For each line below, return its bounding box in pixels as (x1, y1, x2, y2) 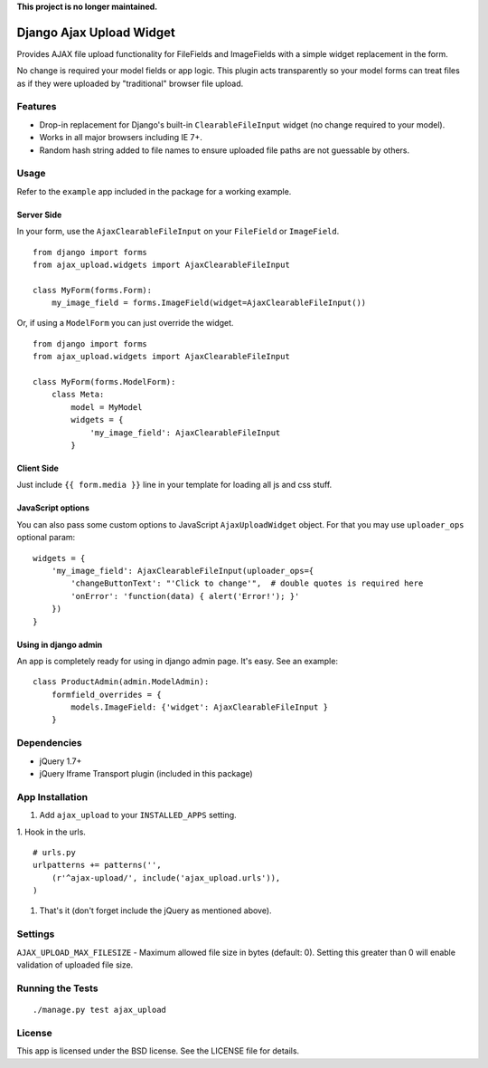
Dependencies (16, 737, 83, 749)
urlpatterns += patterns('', (33, 860, 162, 871)
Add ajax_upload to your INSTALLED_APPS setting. (39, 810, 237, 821)
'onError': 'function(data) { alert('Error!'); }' (70, 591, 300, 601)
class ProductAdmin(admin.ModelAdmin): (33, 677, 210, 687)
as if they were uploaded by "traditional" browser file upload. (16, 78, 244, 89)
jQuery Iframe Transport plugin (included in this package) (39, 768, 253, 778)
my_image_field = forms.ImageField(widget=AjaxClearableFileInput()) (51, 298, 367, 308)
